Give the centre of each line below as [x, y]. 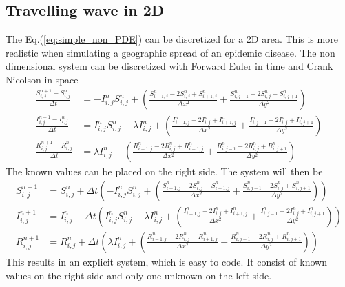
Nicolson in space [42, 79]
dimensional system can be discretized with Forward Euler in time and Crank [169, 66]
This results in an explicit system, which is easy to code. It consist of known [166, 261]
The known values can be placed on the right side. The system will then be [164, 171]
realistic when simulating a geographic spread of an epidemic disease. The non [170, 52]
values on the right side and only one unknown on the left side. [139, 275]
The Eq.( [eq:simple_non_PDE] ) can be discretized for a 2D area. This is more [172, 39]
